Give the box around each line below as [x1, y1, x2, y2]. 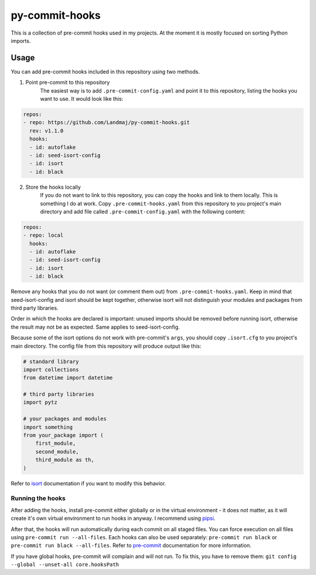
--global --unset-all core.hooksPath [11, 562, 119, 568]
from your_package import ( [23, 432, 104, 439]
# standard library [23, 358, 79, 365]
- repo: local [23, 232, 64, 239]
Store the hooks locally [25, 183, 81, 190]
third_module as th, [35, 457, 95, 463]
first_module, [35, 440, 76, 447]
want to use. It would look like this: [40, 96, 123, 103]
